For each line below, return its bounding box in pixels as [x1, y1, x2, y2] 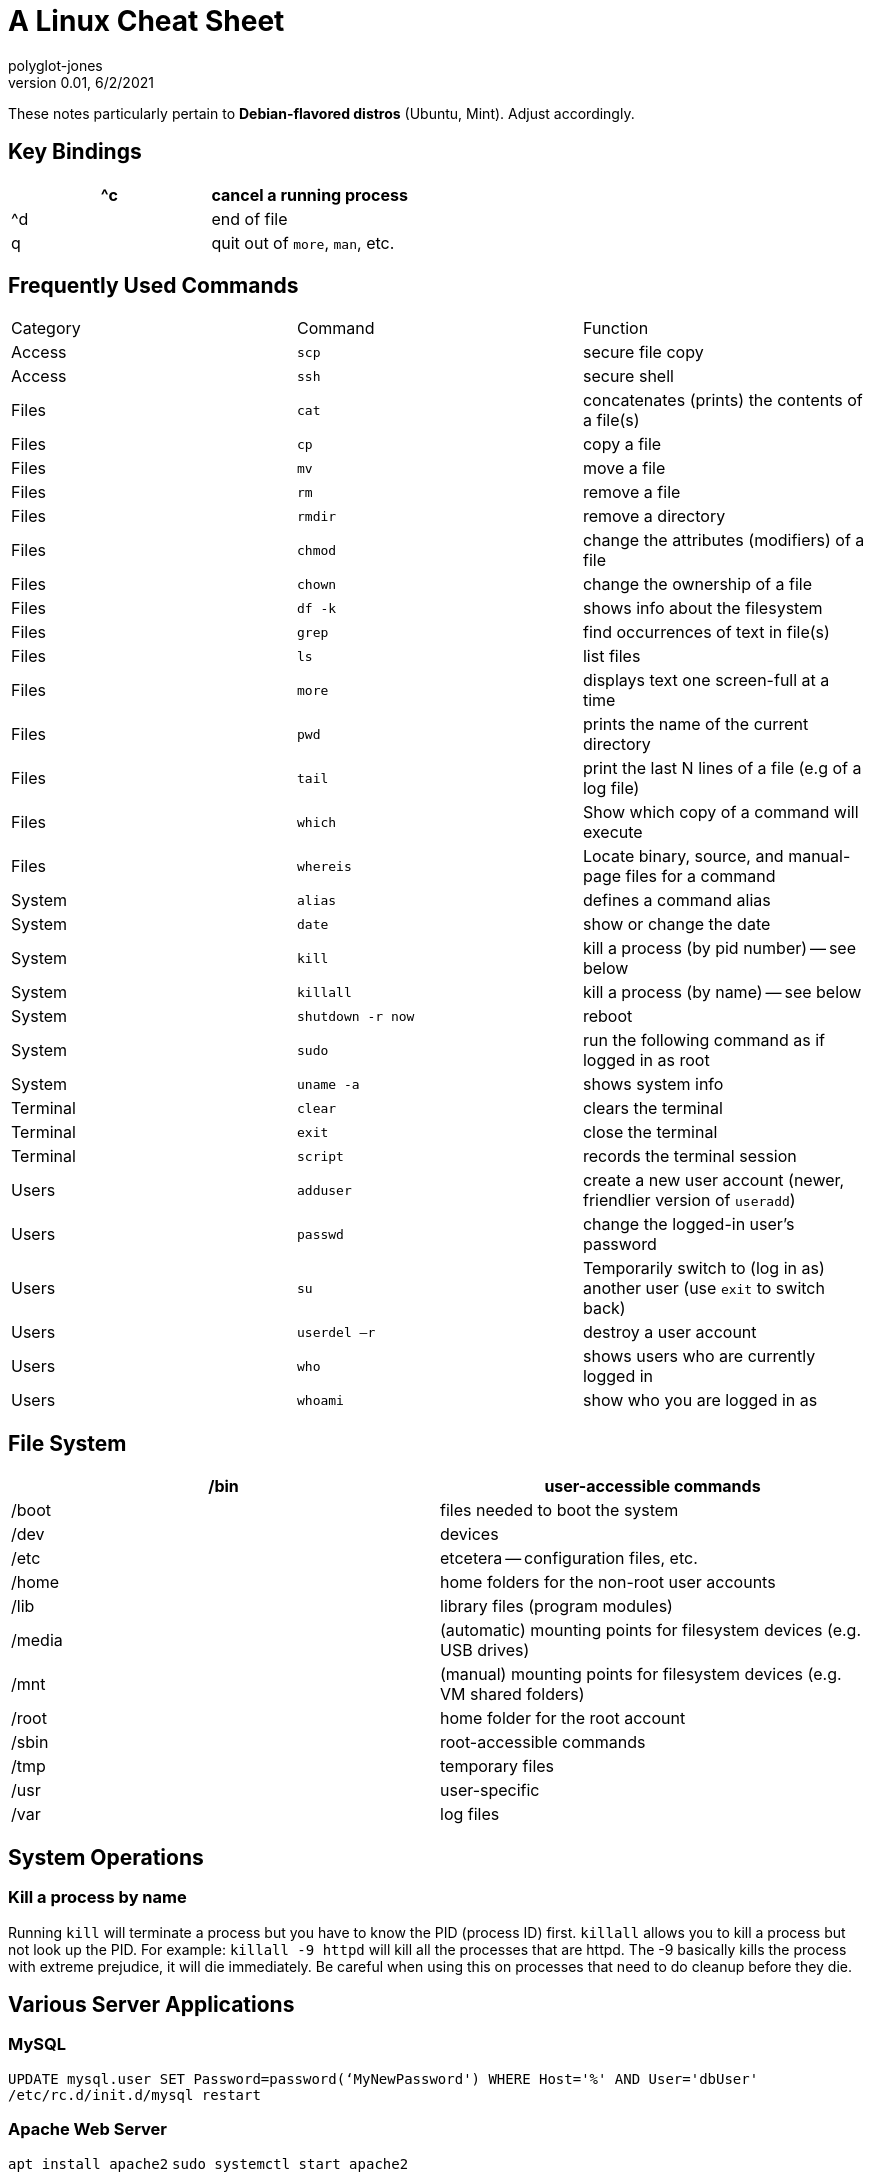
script [296, 1148, 344, 1164]
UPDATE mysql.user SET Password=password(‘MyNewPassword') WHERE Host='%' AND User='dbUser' [8, 2070, 759, 2087]
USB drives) [440, 1640, 530, 1661]
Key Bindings [8, 139, 142, 165]
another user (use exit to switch [582, 1278, 825, 1299]
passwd [296, 1226, 344, 1242]
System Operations [8, 1844, 204, 1870]
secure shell [582, 366, 674, 387]
